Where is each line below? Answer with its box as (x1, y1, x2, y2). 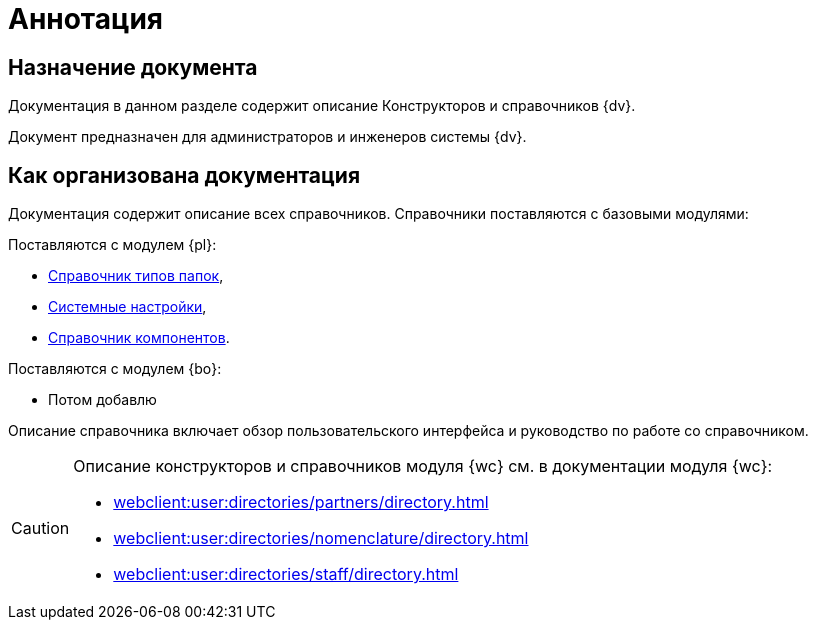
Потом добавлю (48, 391, 157, 409)
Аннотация (8, 2, 163, 36)
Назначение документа (8, 54, 258, 80)
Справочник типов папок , (48, 267, 224, 285)
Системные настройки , (48, 298, 207, 316)
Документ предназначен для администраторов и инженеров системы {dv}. (8, 128, 527, 146)
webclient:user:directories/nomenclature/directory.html (113, 528, 529, 549)
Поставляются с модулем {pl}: (8, 236, 217, 254)
